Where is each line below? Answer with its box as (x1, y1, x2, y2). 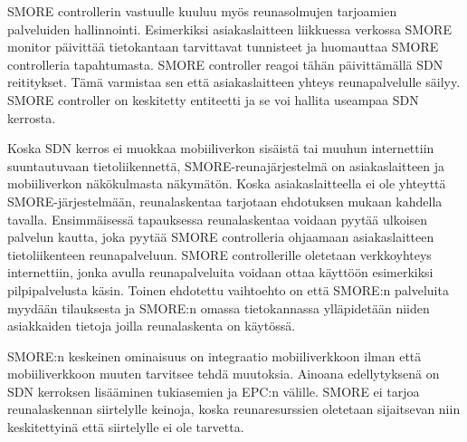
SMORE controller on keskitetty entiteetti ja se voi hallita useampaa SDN (7, 90, 419, 109)
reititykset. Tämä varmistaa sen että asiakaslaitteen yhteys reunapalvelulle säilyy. (7, 72, 461, 91)
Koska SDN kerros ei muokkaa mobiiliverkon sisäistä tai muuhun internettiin (7, 139, 434, 158)
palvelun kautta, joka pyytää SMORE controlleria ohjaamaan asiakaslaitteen (7, 227, 434, 246)
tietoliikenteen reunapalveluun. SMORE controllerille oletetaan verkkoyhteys (7, 245, 432, 264)
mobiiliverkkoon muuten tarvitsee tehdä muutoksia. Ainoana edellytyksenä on (7, 364, 440, 383)
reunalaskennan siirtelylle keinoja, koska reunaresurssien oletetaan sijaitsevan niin (7, 399, 461, 418)
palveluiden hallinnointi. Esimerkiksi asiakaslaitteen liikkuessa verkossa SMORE (7, 19, 452, 38)
